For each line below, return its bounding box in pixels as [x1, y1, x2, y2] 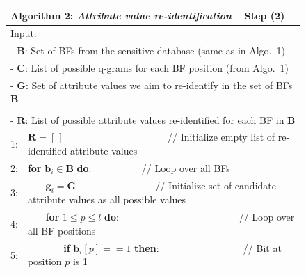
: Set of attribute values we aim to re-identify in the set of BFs [25, 77, 293, 92]
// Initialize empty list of [167, 129, 275, 144]
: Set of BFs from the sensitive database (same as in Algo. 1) [24, 43, 285, 58]
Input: [10, 26, 37, 40]
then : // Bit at [134, 240, 282, 255]
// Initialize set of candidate [155, 177, 276, 192]
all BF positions [27, 223, 96, 237]
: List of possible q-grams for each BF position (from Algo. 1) [24, 61, 289, 75]
